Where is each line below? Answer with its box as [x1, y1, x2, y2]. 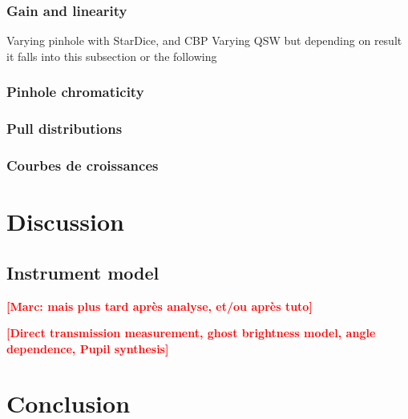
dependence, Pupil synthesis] [6, 340, 169, 357]
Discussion [6, 205, 124, 238]
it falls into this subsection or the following [6, 47, 217, 64]
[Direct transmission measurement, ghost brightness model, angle [6, 324, 376, 341]
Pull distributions [6, 119, 123, 139]
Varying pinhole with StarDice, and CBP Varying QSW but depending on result [6, 32, 402, 49]
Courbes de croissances [6, 155, 159, 175]
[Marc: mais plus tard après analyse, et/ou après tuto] [6, 297, 313, 314]
